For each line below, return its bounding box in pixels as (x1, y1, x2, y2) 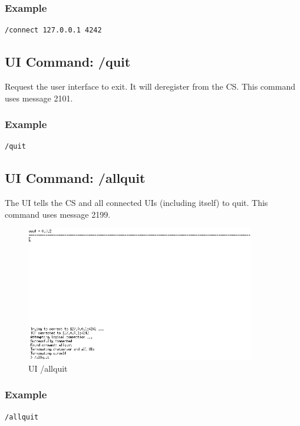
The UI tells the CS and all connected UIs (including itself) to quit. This (5, 196, 268, 209)
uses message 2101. (5, 91, 73, 104)
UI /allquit (28, 362, 68, 374)
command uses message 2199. (5, 208, 111, 220)
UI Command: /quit (5, 53, 131, 71)
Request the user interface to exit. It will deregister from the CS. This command (5, 80, 295, 93)
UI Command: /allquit (5, 169, 146, 187)
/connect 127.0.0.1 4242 (5, 26, 102, 35)
